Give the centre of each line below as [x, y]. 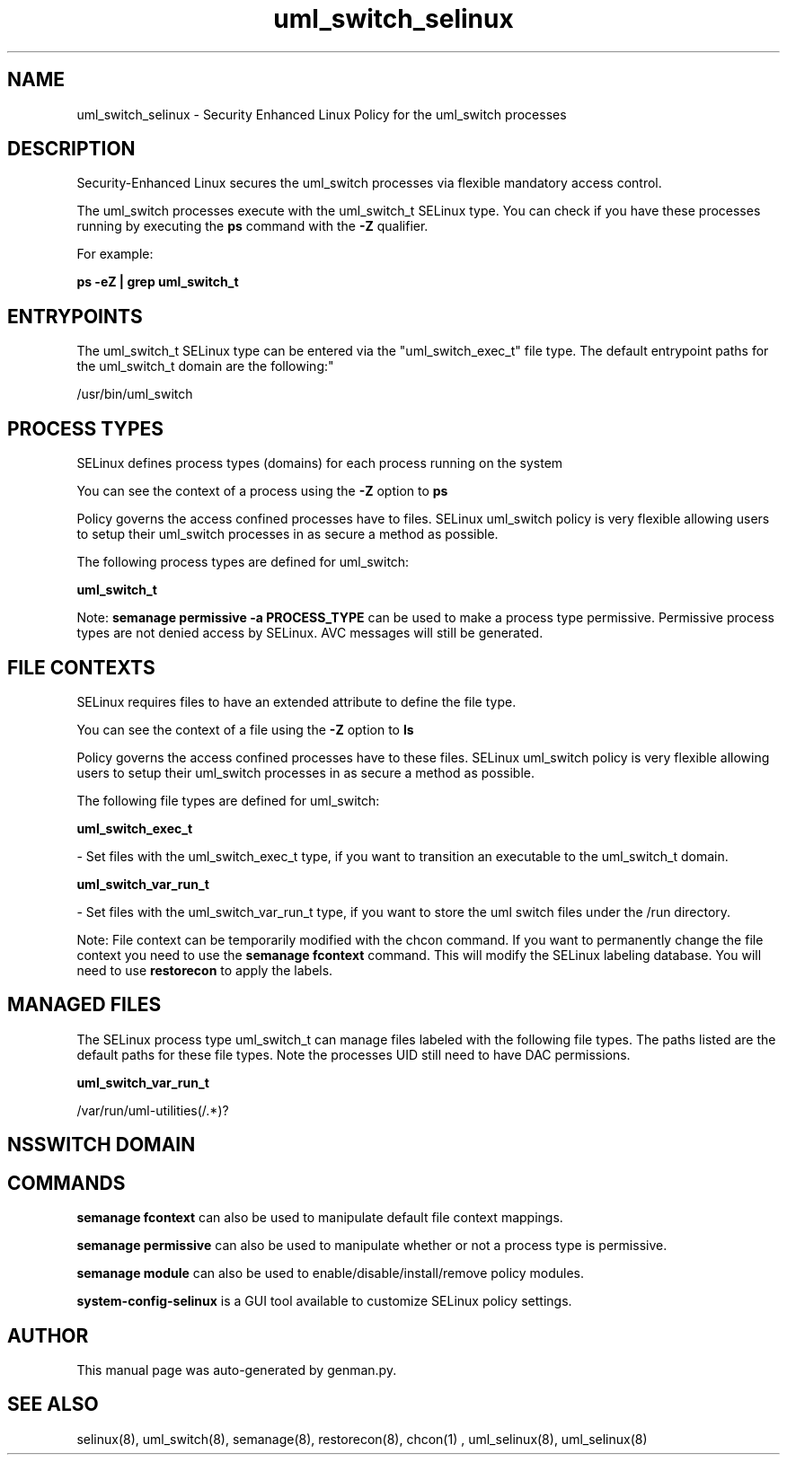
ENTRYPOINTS [75, 316]
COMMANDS [66, 1183]
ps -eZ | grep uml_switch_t [158, 282]
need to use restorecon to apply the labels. [205, 970]
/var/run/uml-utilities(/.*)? [153, 1110]
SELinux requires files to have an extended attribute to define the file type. [296, 701]
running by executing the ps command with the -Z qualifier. [252, 226]
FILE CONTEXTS [81, 667]
